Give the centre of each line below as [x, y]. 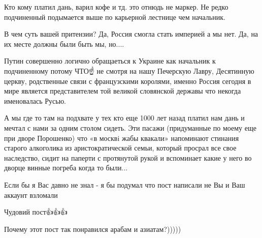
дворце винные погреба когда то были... [66, 168]
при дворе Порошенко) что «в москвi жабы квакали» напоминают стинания [122, 138]
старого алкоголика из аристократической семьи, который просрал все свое [120, 148]
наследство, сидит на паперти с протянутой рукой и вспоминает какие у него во [128, 157]
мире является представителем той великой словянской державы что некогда [123, 91]
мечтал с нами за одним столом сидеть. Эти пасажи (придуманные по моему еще [130, 127]
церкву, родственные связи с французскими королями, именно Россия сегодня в [128, 81]
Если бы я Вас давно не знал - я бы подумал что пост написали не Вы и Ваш [125, 184]
